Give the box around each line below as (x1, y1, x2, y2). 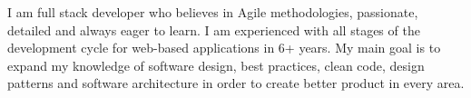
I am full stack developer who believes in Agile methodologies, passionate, (7, 3, 418, 21)
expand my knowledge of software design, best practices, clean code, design (7, 55, 425, 74)
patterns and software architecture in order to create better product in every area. (7, 73, 465, 93)
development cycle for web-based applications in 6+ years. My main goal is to (7, 38, 441, 57)
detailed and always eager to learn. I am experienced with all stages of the (7, 20, 420, 39)
